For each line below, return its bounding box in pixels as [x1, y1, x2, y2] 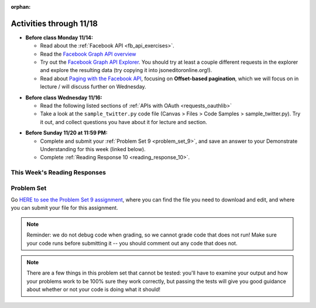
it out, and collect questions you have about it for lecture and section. [40, 118, 208, 125]
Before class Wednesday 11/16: [25, 94, 102, 101]
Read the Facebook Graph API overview [40, 50, 137, 57]
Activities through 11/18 [11, 18, 98, 29]
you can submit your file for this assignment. [11, 204, 118, 211]
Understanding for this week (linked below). [40, 145, 146, 152]
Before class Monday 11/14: [25, 34, 94, 41]
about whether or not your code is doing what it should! [26, 286, 161, 293]
